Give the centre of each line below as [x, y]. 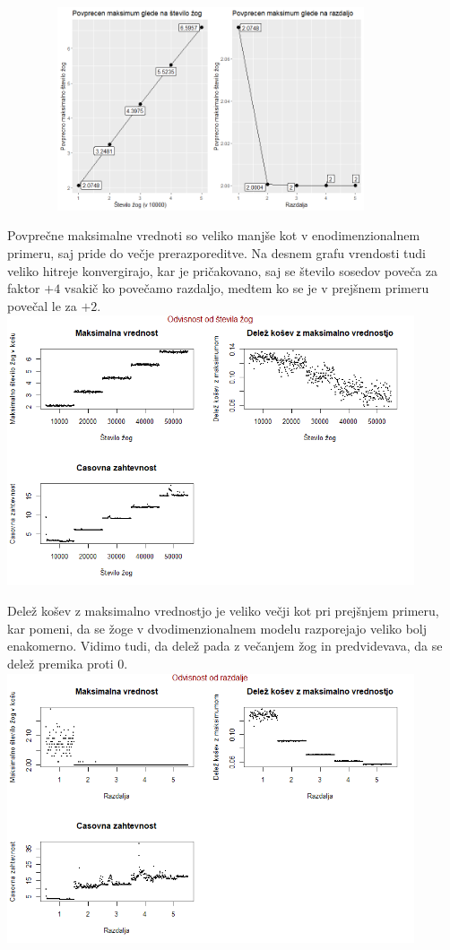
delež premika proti [61, 664]
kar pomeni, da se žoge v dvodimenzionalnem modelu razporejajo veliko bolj [217, 628]
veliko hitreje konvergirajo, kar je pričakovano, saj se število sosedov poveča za [223, 270]
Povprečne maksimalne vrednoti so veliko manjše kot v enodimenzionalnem [214, 235]
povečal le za [42, 305]
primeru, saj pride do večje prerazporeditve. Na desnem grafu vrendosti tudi [216, 252]
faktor [24, 288]
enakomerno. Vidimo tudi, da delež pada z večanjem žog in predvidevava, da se [225, 646]
